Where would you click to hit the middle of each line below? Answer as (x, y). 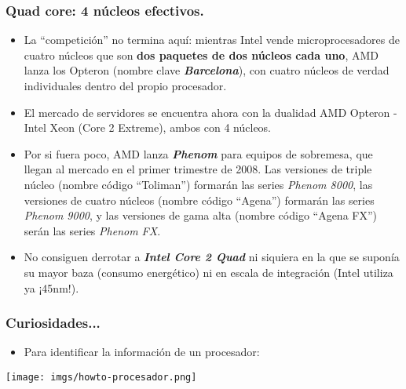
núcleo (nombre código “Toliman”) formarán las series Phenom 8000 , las (198, 184)
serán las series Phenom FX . (92, 230)
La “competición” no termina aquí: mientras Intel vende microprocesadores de (212, 40)
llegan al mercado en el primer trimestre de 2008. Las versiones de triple (198, 169)
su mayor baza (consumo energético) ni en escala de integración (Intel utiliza (208, 272)
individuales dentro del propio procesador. (125, 85)
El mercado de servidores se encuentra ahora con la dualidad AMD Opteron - (210, 112)
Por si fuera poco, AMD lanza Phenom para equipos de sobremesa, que (198, 153)
